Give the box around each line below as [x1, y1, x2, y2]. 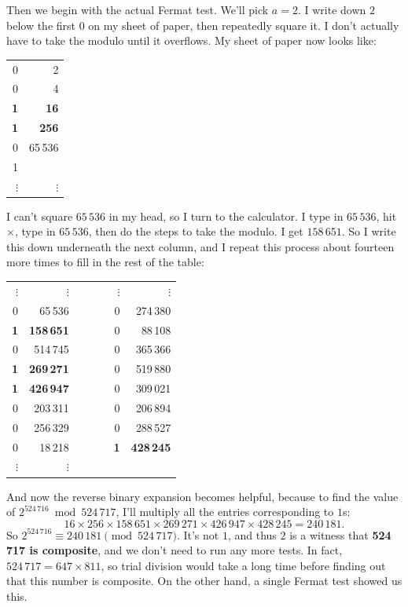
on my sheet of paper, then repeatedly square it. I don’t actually [88, 16, 399, 33]
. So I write [341, 223, 396, 240]
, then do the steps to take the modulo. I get [88, 223, 303, 240]
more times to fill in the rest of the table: [6, 254, 204, 270]
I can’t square [6, 207, 73, 224]
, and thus [227, 526, 277, 543]
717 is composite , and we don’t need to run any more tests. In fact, [6, 542, 343, 558]
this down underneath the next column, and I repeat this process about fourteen [6, 238, 395, 254]
